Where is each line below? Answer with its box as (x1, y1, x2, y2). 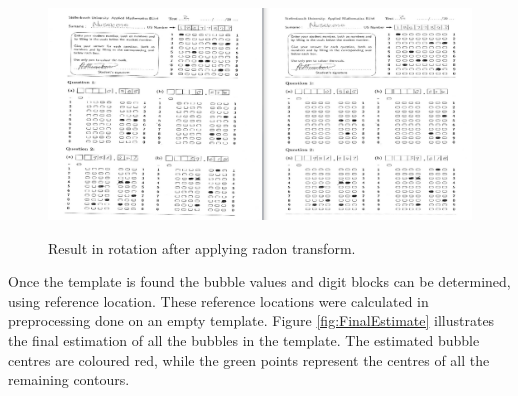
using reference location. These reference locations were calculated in (8, 290, 429, 311)
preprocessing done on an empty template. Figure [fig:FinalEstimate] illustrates (8, 310, 495, 331)
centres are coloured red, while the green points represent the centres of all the (8, 349, 490, 370)
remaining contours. (8, 369, 130, 390)
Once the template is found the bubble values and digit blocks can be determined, (8, 271, 511, 292)
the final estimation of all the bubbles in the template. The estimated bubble (8, 329, 480, 350)
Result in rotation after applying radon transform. (48, 237, 356, 258)
